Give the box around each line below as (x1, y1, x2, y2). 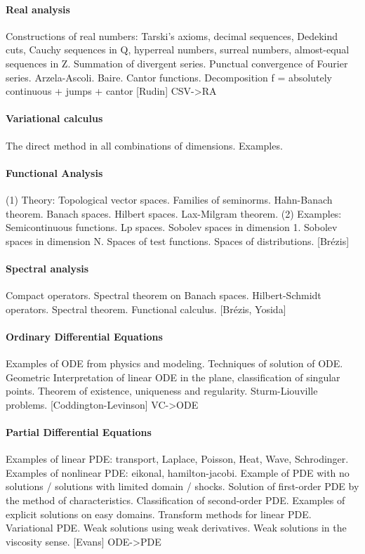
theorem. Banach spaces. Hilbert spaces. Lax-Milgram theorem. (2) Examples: (6, 206, 342, 220)
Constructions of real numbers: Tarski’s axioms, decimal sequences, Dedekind (6, 28, 338, 43)
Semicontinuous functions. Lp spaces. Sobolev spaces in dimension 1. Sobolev (6, 220, 338, 235)
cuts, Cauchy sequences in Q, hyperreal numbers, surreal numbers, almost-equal (6, 42, 350, 57)
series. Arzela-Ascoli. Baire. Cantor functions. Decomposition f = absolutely (6, 70, 332, 84)
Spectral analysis (6, 260, 89, 275)
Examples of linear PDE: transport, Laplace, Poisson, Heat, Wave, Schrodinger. (6, 451, 349, 466)
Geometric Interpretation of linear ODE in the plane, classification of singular (6, 369, 340, 384)
